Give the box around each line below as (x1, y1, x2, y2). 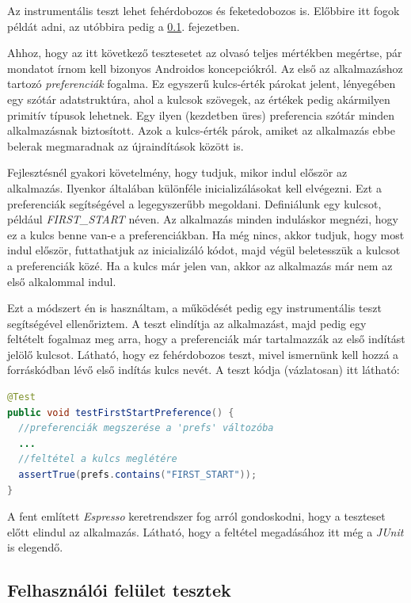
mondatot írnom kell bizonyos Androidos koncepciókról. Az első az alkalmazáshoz (7, 59, 403, 76)
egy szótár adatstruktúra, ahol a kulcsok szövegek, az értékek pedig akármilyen (7, 90, 390, 107)
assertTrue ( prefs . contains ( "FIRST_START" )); (18, 469, 257, 481)
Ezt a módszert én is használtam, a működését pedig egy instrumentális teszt (7, 300, 382, 316)
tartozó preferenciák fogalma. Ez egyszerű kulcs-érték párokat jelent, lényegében (7, 75, 396, 92)
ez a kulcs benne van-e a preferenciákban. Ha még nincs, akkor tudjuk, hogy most (7, 226, 405, 242)
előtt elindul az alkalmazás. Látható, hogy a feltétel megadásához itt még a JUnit (7, 523, 404, 540)
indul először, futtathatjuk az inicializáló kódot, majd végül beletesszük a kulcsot (7, 242, 401, 258)
